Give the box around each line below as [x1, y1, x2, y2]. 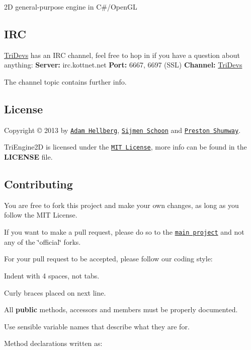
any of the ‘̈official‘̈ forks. [4, 236, 81, 247]
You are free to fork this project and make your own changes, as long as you [4, 199, 239, 210]
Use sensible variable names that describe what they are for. [4, 321, 190, 331]
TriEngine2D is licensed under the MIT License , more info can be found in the [4, 142, 247, 152]
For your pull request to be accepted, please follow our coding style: [4, 253, 213, 264]
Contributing [4, 176, 73, 192]
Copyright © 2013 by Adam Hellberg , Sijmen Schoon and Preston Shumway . [4, 124, 241, 135]
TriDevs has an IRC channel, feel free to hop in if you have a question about [4, 49, 240, 60]
